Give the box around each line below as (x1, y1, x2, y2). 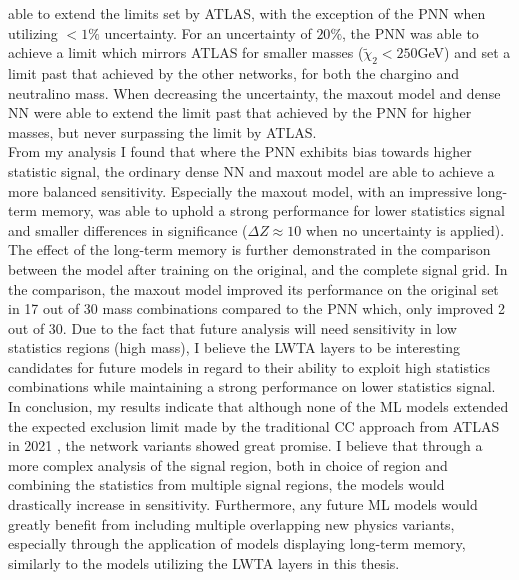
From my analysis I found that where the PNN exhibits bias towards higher (8, 141, 472, 162)
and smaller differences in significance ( (8, 219, 248, 240)
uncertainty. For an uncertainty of (104, 22, 312, 43)
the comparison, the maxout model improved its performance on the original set (8, 278, 499, 299)
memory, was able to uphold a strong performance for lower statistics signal (41, 200, 505, 221)
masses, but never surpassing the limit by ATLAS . (8, 121, 317, 142)
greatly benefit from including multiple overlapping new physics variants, (8, 513, 455, 534)
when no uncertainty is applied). (305, 219, 505, 240)
